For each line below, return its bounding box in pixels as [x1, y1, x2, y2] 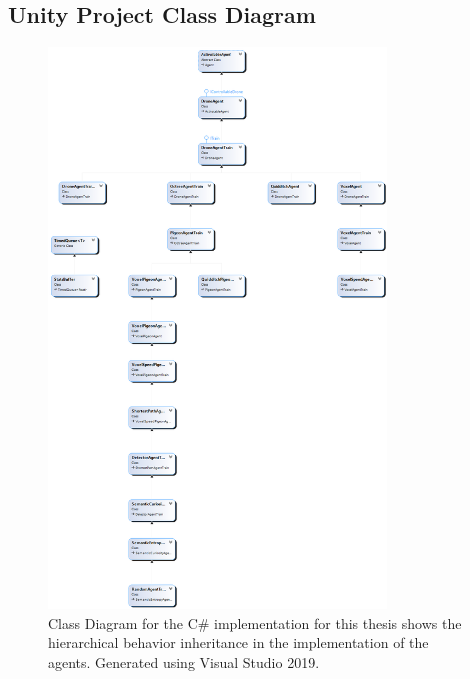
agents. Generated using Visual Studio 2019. [48, 652, 320, 672]
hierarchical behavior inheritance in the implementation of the [48, 632, 429, 653]
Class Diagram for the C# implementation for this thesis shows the [48, 612, 462, 633]
